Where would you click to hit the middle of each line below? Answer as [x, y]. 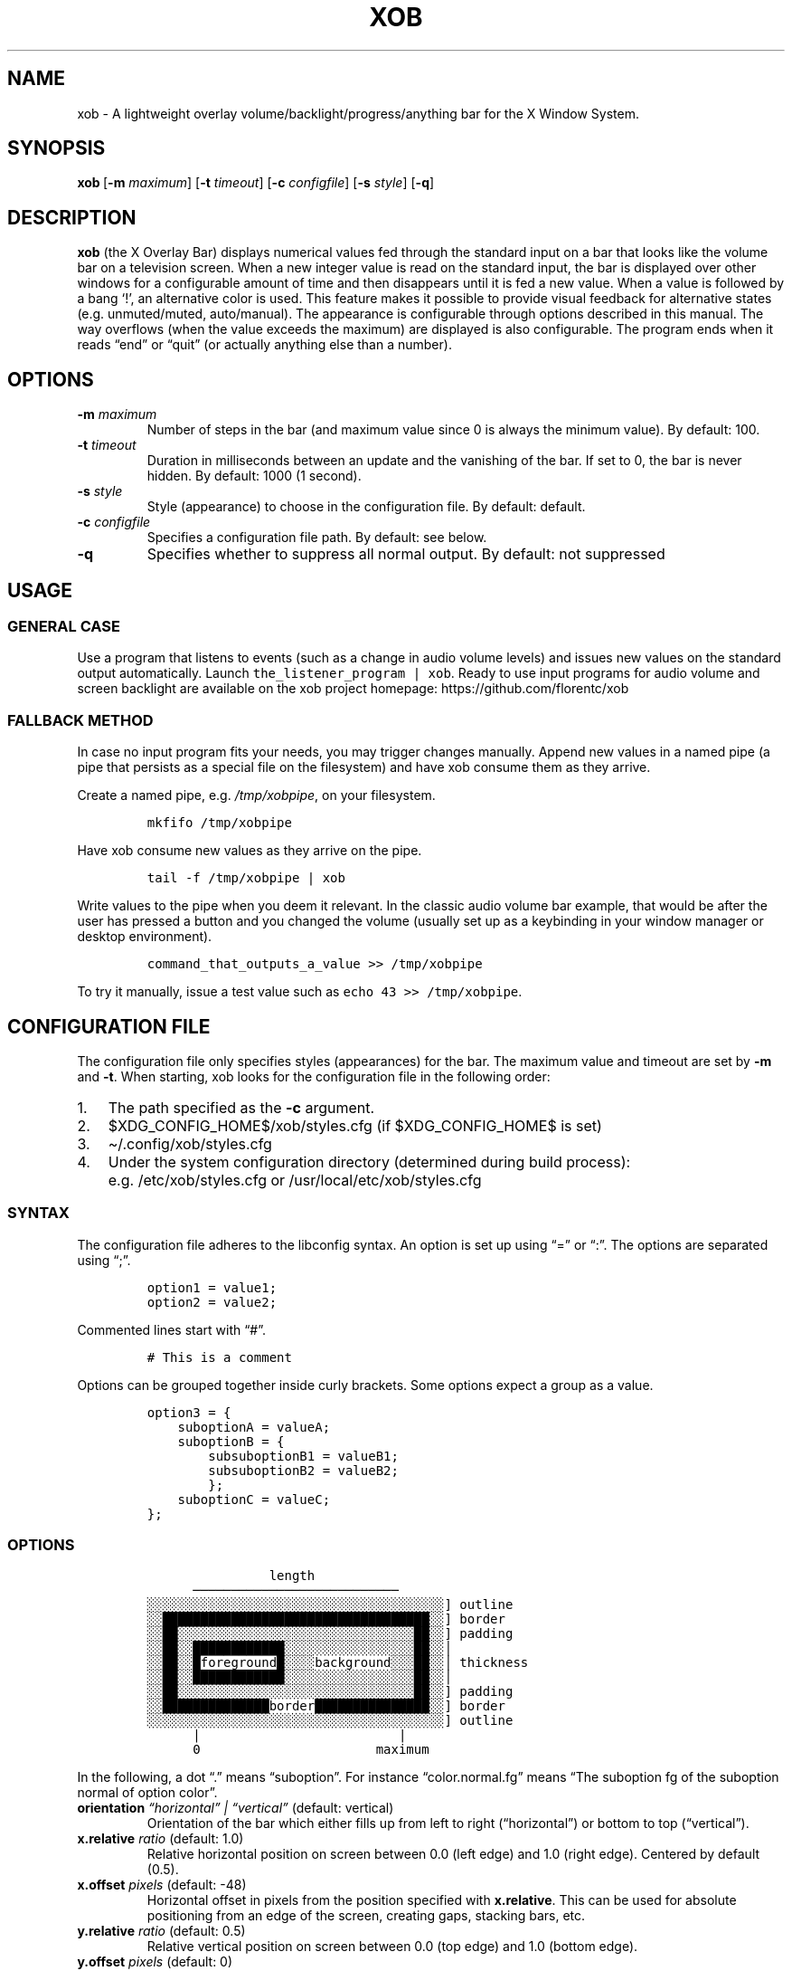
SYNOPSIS [57, 148]
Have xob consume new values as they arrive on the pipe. [250, 851]
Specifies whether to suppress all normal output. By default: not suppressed [406, 554]
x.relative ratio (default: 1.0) [160, 1839]
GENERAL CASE [64, 626]
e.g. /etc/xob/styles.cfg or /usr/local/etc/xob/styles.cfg [295, 1180]
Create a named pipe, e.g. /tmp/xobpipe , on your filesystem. [256, 795]
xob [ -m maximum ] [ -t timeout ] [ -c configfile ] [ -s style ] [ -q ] [256, 183]
